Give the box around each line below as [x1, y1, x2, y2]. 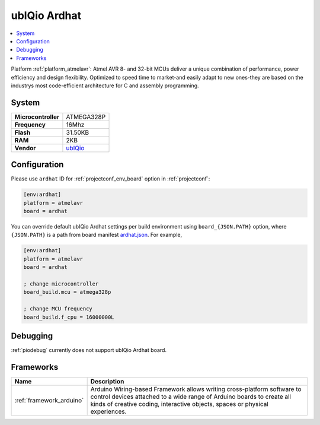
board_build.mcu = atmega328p [23, 288, 111, 296]
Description [90, 377, 124, 385]
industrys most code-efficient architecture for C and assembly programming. [11, 82, 199, 89]
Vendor [14, 144, 36, 152]
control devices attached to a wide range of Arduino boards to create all [90, 392, 292, 401]
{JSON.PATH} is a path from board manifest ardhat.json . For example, [11, 231, 183, 239]
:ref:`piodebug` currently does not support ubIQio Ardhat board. [11, 347, 167, 354]
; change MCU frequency [23, 306, 93, 312]
